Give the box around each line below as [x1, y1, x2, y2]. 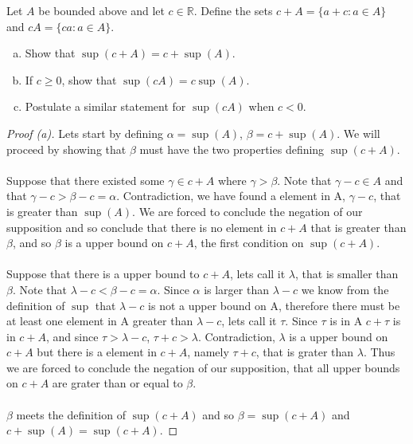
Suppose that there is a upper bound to [6, 265, 200, 282]
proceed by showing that [6, 140, 127, 157]
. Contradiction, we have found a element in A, [116, 187, 346, 204]
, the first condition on [193, 234, 304, 251]
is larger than [204, 281, 269, 297]
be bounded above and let [38, 2, 165, 18]
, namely [187, 344, 229, 360]
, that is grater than [255, 344, 354, 360]
